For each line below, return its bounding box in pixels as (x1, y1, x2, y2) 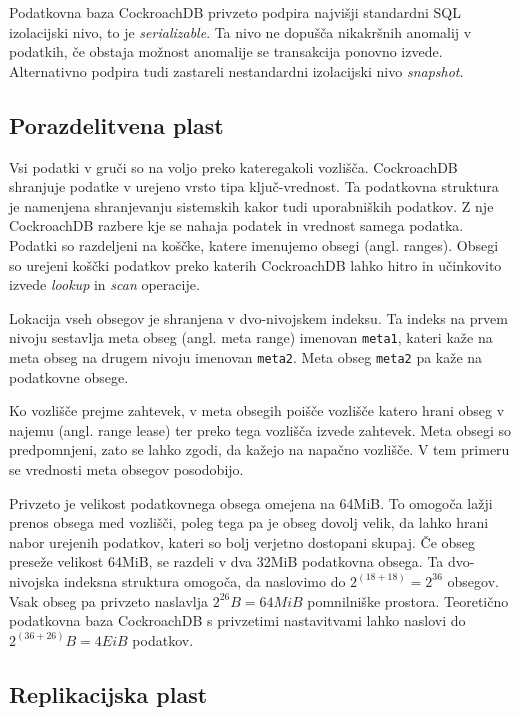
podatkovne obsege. (9, 366, 129, 387)
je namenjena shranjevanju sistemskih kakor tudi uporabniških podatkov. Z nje (9, 195, 494, 216)
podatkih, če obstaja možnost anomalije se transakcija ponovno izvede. (9, 41, 443, 62)
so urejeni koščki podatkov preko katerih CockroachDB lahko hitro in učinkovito (9, 254, 502, 275)
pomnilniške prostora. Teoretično (307, 590, 509, 611)
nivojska (9, 570, 60, 591)
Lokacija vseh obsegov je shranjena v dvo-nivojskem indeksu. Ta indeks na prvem (9, 307, 508, 328)
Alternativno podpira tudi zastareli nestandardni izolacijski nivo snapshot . (9, 60, 464, 81)
